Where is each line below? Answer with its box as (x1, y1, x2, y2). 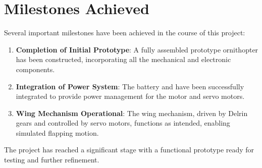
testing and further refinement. (4, 154, 99, 165)
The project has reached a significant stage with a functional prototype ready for (4, 144, 254, 155)
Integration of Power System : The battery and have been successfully (16, 81, 244, 91)
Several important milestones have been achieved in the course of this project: (4, 27, 245, 38)
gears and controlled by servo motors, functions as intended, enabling (16, 118, 230, 128)
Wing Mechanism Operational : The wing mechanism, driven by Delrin (16, 107, 248, 118)
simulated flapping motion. (16, 127, 99, 138)
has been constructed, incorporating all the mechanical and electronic (16, 54, 231, 65)
